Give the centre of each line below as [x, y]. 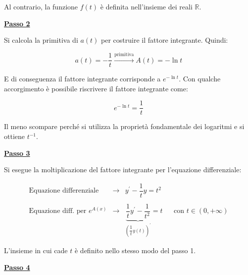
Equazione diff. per [58, 211]
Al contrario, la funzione [41, 6]
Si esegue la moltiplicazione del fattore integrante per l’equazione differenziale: [123, 170]
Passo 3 [17, 153]
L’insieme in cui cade [36, 250]
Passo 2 [17, 23]
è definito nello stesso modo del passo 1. [135, 250]
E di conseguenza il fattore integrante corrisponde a [82, 79]
